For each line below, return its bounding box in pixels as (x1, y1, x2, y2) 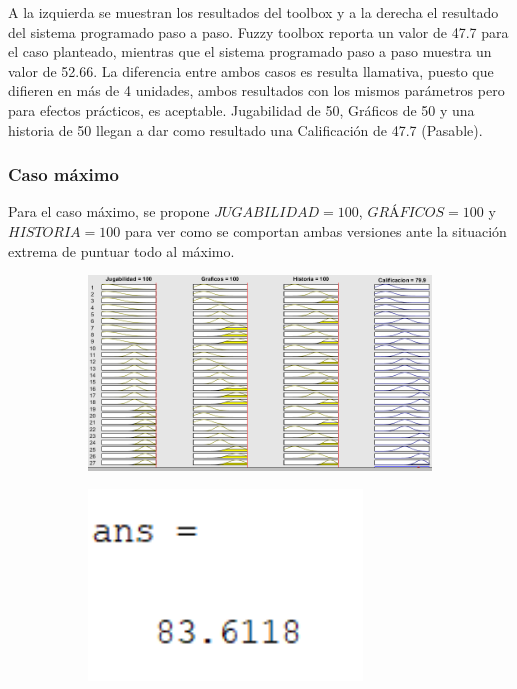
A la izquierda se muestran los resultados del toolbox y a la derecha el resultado (8, 2, 499, 22)
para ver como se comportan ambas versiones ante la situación (124, 220, 507, 241)
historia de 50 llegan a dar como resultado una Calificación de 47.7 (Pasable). (8, 119, 483, 140)
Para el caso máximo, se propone (8, 201, 210, 222)
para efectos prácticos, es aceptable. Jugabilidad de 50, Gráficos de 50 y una (8, 99, 475, 120)
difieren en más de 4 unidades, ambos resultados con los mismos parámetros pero (8, 80, 505, 101)
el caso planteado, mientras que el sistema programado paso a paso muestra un (8, 41, 492, 62)
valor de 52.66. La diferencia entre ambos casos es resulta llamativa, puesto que (8, 60, 494, 81)
